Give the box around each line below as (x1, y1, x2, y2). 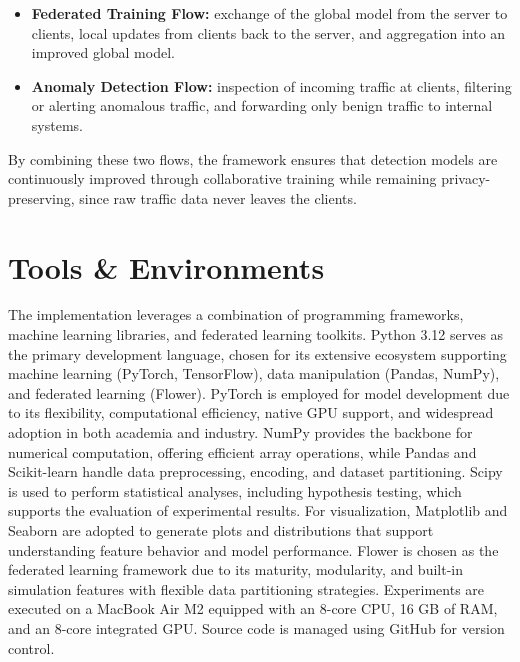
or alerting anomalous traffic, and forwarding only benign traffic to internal (31, 95, 493, 116)
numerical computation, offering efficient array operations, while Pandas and (8, 441, 477, 462)
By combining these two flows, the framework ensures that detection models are (8, 148, 498, 169)
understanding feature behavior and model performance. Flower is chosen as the (8, 539, 499, 560)
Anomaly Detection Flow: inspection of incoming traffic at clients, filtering (31, 75, 512, 96)
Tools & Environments (8, 246, 325, 287)
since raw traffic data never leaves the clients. (79, 187, 357, 208)
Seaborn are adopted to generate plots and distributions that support (8, 520, 434, 540)
